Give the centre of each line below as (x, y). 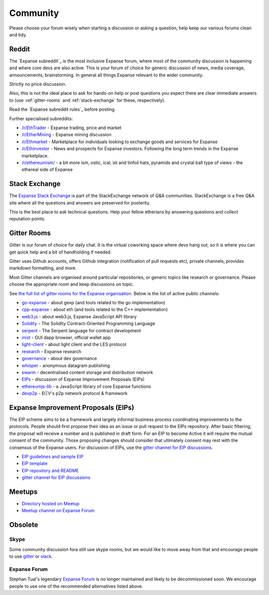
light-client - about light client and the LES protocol (74, 345)
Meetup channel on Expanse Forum (58, 511)
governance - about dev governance (59, 359)
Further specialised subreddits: (41, 118)
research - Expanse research (52, 351)
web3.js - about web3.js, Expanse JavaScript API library (79, 316)
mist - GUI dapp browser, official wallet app (66, 337)
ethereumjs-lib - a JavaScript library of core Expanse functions (86, 386)
